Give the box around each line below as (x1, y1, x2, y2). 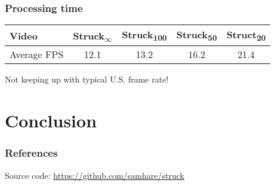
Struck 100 (122, 28, 167, 44)
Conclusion (5, 108, 97, 133)
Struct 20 (226, 28, 266, 44)
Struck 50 (176, 28, 217, 44)
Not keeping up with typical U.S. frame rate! (5, 73, 169, 86)
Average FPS (10, 47, 64, 62)
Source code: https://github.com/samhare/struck (5, 169, 184, 181)
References (5, 145, 58, 160)
